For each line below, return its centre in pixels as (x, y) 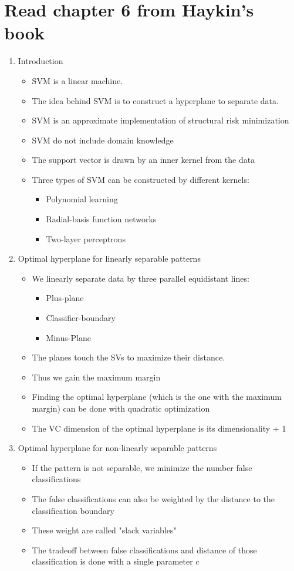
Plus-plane (65, 298)
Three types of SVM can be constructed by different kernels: (141, 179)
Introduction (40, 61)
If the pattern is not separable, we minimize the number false (142, 467)
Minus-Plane (68, 337)
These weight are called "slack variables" (104, 530)
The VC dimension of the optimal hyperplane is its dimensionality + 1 (159, 428)
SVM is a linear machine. (77, 80)
